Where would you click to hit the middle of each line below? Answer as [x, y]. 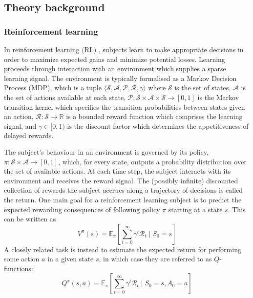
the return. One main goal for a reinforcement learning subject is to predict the [123, 199]
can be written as [30, 219]
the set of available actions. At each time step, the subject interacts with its [117, 171]
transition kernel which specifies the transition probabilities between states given [125, 107]
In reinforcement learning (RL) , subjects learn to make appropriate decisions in [124, 49]
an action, [19, 116]
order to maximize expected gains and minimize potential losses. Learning [115, 59]
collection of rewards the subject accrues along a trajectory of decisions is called [124, 190]
